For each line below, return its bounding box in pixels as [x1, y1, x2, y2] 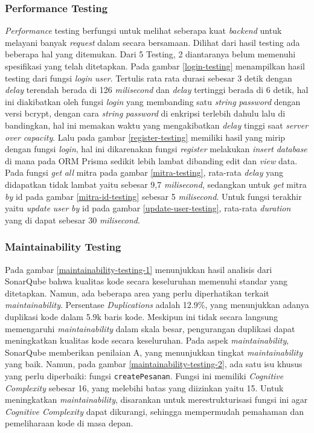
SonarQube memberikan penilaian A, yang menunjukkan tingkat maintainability [5, 345, 303, 358]
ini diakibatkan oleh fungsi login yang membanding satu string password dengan [5, 95, 301, 107]
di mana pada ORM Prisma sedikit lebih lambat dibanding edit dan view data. [5, 154, 298, 167]
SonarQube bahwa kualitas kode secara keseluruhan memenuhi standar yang [5, 275, 287, 287]
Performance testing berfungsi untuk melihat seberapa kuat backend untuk [5, 24, 282, 37]
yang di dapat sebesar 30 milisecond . [5, 213, 140, 226]
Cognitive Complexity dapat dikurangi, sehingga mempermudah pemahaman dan [5, 405, 304, 417]
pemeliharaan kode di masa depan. [5, 417, 133, 429]
